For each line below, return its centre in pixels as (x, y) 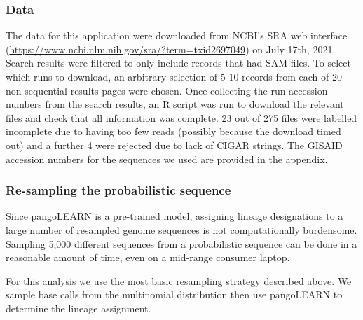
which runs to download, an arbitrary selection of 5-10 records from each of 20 (174, 76)
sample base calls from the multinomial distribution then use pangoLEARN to (174, 294)
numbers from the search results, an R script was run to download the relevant (175, 104)
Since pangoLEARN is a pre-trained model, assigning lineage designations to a (174, 216)
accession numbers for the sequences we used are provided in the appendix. (167, 159)
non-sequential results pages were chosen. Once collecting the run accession (167, 90)
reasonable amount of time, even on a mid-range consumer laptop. (148, 257)
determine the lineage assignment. (78, 308)
